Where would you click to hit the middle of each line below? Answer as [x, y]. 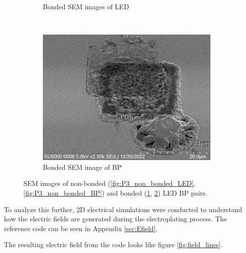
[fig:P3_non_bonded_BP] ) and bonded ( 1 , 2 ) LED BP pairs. [115, 192]
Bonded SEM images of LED [86, 6]
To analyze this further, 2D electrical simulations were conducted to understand [123, 209]
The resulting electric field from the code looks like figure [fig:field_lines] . [113, 244]
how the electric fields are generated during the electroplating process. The [115, 219]
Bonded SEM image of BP [82, 167]
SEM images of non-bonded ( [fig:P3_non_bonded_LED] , [110, 183]
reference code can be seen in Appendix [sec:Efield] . [81, 228]
